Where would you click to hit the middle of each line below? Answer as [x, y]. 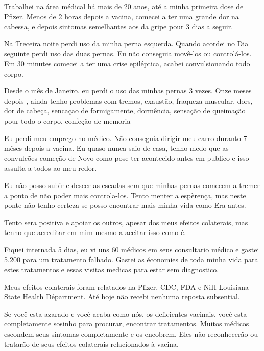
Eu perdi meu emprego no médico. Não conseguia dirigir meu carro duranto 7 [126, 138]
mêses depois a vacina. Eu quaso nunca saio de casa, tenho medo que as [116, 148]
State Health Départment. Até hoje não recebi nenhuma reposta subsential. [122, 297]
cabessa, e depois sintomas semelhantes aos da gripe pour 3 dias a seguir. [119, 26]
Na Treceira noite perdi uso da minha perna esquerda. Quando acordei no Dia [126, 43]
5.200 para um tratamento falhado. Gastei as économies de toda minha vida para [131, 259]
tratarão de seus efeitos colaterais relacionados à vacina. [91, 344]
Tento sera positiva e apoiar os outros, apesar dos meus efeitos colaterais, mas [126, 222]
